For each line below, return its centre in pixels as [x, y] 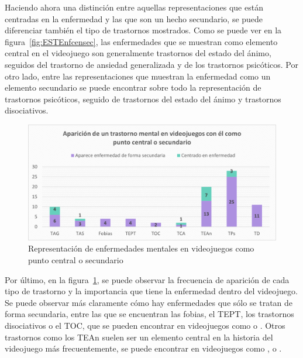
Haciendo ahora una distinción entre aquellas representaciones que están [134, 7]
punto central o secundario [76, 260]
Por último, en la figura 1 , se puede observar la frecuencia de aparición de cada [147, 279]
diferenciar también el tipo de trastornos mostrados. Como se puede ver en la [143, 30]
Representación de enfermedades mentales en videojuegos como [141, 248]
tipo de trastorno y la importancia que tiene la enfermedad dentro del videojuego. [151, 291]
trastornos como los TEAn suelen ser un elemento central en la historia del [139, 337]
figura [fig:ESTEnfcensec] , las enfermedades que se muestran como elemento [141, 41]
